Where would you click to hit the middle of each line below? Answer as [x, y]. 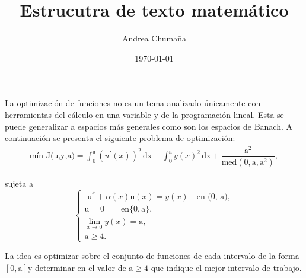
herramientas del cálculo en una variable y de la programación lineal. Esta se [144, 114]
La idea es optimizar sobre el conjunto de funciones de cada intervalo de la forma [152, 256]
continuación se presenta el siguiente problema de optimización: [120, 138]
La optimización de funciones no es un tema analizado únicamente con [133, 103]
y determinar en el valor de [77, 267]
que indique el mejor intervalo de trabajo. [226, 267]
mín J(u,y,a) [52, 156]
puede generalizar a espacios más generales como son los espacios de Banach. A [149, 126]
